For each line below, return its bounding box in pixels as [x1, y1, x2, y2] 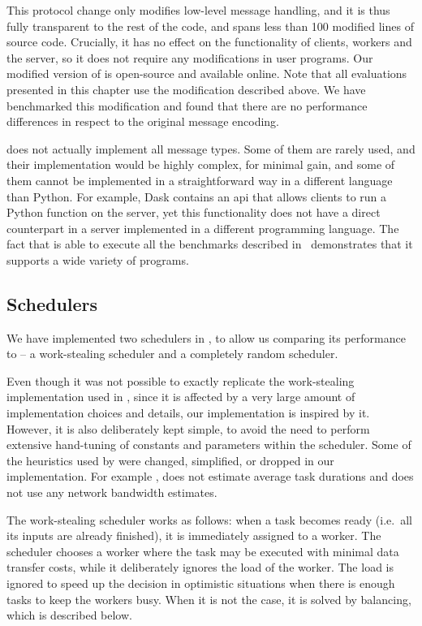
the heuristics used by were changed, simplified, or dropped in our [6, 451, 334, 468]
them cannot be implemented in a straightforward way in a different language [6, 171, 393, 188]
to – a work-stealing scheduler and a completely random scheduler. [6, 345, 338, 362]
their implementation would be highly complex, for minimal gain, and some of [6, 156, 395, 173]
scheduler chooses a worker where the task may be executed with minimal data [6, 542, 399, 559]
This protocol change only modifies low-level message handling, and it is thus [6, 2, 390, 18]
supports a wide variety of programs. [6, 251, 189, 268]
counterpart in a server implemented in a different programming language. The [6, 219, 399, 236]
